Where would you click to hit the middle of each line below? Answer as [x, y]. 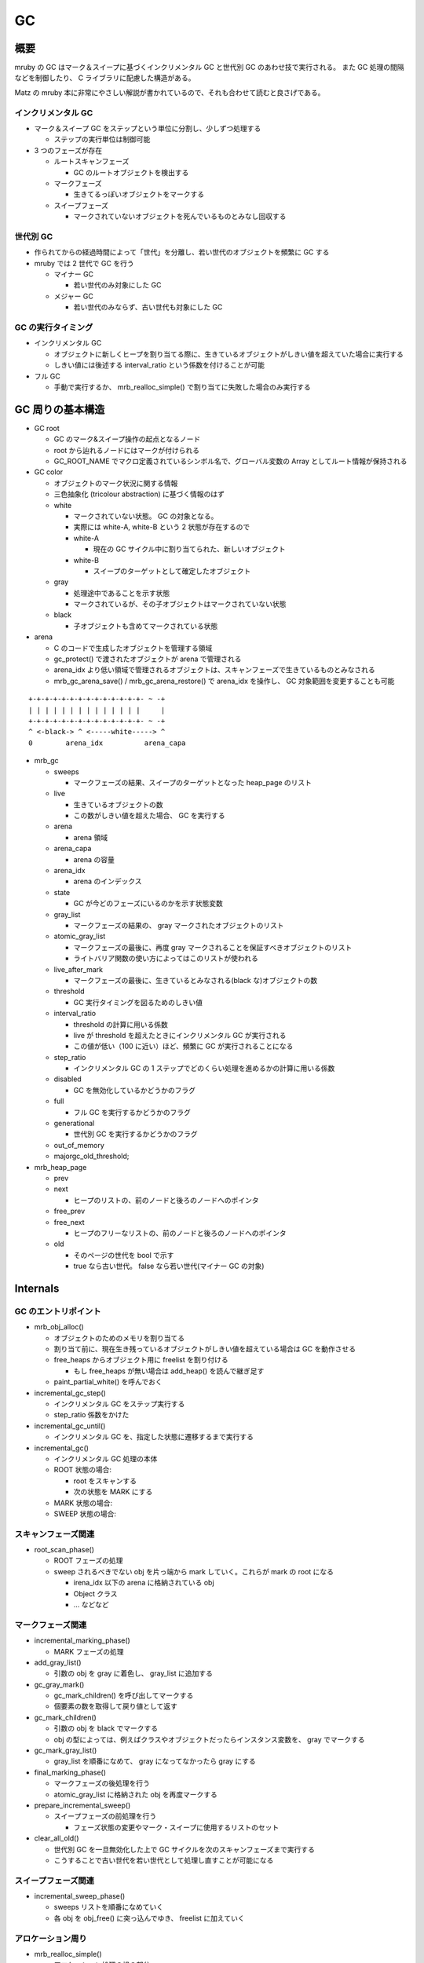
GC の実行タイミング [54, 327]
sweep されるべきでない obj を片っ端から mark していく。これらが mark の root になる [194, 1571]
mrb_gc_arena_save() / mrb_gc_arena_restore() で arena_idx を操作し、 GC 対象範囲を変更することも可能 [224, 681]
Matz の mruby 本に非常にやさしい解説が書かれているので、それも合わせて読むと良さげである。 [170, 92]
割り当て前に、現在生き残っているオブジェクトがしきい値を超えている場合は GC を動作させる [205, 1349]
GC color [49, 472]
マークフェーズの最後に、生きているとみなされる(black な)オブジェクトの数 [196, 980]
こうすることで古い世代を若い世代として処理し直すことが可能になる [164, 1860]
